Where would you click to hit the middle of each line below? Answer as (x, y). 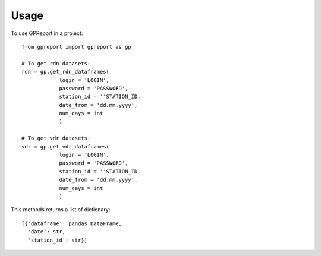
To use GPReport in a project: (47, 33)
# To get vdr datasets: (56, 138)
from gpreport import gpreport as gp (77, 47)
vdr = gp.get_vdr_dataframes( (66, 146)
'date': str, (47, 232)
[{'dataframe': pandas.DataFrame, (72, 223)
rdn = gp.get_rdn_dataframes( (66, 72)
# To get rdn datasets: (56, 63)
